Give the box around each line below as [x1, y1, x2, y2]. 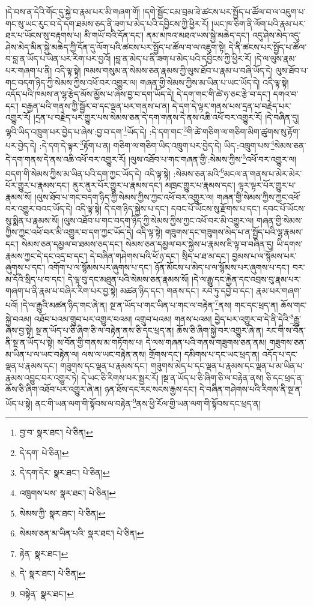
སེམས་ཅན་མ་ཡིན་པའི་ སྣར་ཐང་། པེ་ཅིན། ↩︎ [19, 527, 144, 539]
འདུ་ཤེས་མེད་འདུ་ [252, 29, 301, 41]
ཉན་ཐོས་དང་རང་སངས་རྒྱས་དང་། [105, 383, 197, 395]
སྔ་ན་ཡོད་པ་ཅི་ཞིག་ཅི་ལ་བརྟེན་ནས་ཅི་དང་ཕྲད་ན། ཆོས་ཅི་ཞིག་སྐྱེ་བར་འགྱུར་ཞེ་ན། [35, 324, 264, 337]
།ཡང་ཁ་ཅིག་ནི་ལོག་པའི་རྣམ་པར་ [211, 17, 306, 29]
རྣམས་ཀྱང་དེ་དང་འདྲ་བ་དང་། [5, 249, 88, 262]
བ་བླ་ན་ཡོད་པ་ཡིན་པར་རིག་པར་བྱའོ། [5, 52, 111, 65]
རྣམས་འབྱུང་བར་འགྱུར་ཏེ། [5, 371, 79, 383]
